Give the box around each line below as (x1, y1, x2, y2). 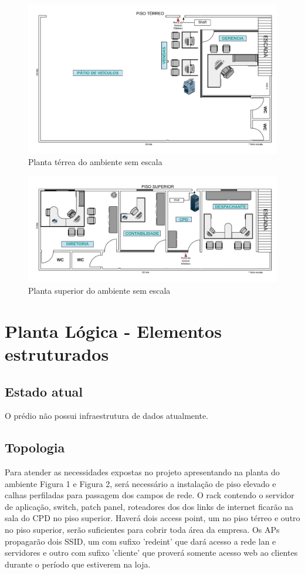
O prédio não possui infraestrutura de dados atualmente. (5, 409, 209, 422)
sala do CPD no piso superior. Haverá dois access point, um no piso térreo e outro (5, 512, 300, 524)
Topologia (5, 438, 65, 456)
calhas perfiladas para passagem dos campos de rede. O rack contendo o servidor (5, 489, 294, 501)
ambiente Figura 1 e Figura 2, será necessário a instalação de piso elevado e (5, 477, 276, 489)
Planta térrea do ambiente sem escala (28, 156, 162, 168)
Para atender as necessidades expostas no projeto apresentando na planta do (5, 466, 280, 478)
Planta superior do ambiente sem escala (28, 284, 171, 296)
